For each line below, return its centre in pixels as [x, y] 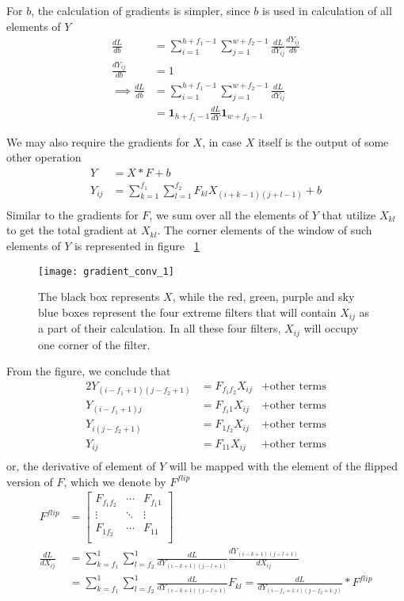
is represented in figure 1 [137, 246]
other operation [44, 157]
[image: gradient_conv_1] [106, 271]
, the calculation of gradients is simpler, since [141, 10]
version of [30, 481]
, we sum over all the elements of [229, 214]
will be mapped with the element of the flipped [283, 466]
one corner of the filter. [94, 344]
